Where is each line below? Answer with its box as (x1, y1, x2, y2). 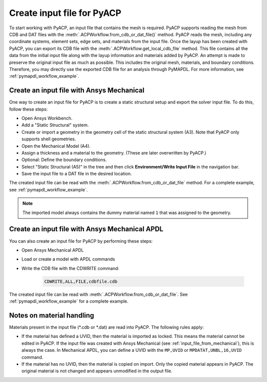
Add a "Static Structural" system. (21, 122, 89, 128)
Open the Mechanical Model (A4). (21, 143, 91, 149)
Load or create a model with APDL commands (21, 256, 115, 262)
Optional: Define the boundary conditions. (21, 157, 107, 163)
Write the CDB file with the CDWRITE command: (21, 265, 120, 271)
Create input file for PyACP (9, 7, 122, 18)
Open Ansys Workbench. (21, 115, 73, 121)
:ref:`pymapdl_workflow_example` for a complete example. (9, 298, 129, 304)
